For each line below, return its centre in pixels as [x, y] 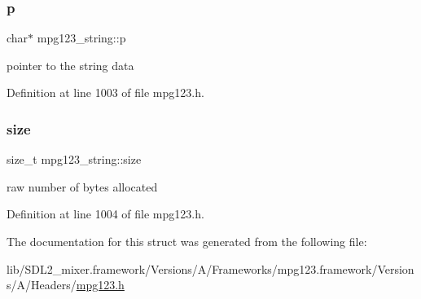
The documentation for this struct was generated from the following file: [187, 241]
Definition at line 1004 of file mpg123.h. [105, 214]
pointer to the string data [70, 65]
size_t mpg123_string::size [74, 159]
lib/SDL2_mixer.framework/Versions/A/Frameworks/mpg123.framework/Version [210, 268]
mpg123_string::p [81, 38]
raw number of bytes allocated [82, 186]
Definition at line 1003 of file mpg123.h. [105, 92]
